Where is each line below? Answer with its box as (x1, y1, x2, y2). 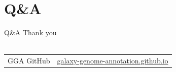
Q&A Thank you (4, 27, 57, 38)
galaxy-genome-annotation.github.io (57, 55, 168, 66)
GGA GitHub (8, 55, 50, 66)
